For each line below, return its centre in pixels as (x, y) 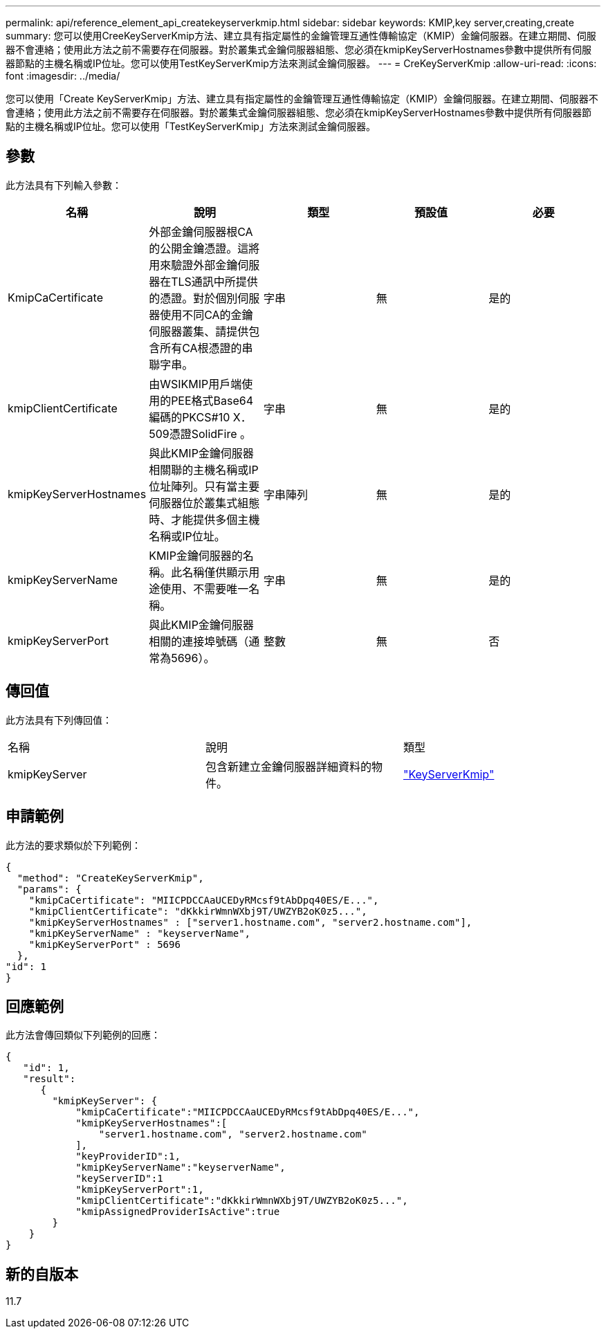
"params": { (49, 889)
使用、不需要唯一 (204, 588)
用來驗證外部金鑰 (193, 265)
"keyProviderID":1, (128, 1157)
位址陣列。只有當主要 (204, 486)
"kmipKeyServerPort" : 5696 (104, 944)
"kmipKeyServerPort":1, (140, 1190)
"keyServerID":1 (119, 1179)
